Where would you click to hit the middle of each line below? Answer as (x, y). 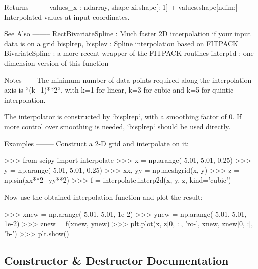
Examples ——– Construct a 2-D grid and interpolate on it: (97, 143)
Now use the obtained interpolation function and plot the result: (103, 196)
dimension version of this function (56, 63)
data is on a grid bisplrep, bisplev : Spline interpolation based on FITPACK (121, 43)
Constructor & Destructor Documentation (116, 260)
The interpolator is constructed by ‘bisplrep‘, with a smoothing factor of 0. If (123, 116)
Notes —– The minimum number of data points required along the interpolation (128, 80)
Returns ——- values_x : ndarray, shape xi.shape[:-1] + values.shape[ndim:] (121, 7)
